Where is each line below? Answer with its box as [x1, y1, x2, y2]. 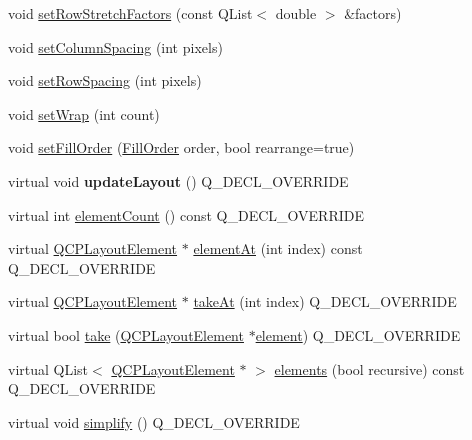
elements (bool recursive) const [274, 358, 465, 379]
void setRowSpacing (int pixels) [8, 70, 202, 91]
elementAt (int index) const [193, 238, 363, 259]
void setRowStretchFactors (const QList [8, 3, 253, 23]
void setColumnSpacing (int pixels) [8, 36, 223, 57]
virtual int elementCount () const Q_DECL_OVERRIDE [8, 204, 364, 225]
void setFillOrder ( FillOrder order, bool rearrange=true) [8, 137, 355, 158]
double [275, 3, 317, 23]
